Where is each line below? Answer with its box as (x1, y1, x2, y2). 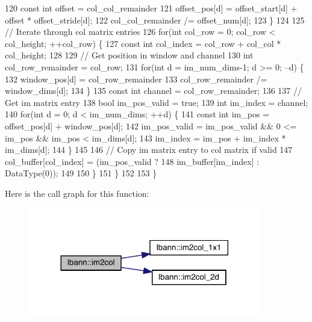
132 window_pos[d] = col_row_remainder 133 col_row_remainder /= (5, 72, 267, 85)
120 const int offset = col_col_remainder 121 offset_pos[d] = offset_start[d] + (5, 2, 298, 14)
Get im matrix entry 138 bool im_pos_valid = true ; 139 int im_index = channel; (5, 96, 308, 108)
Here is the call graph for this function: (5, 187, 149, 199)
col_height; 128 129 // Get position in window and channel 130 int (5, 49, 254, 61)
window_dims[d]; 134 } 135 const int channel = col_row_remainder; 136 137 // (5, 84, 302, 97)
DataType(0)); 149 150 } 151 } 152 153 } (5, 167, 157, 179)
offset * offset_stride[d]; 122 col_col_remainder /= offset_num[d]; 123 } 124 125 (5, 13, 305, 26)
